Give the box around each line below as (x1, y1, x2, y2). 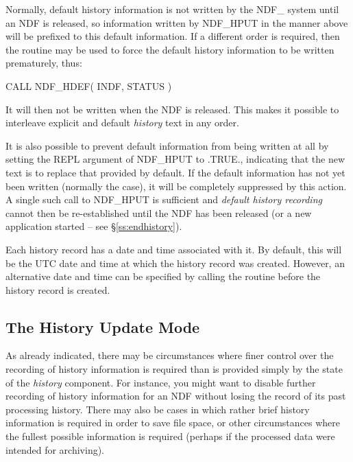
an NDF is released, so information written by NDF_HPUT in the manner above (5, 15, 348, 30)
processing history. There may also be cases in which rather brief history (5, 402, 310, 416)
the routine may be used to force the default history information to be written (5, 42, 334, 56)
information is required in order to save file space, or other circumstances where (5, 415, 340, 430)
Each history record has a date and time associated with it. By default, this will (5, 242, 342, 256)
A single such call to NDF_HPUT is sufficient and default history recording (5, 192, 322, 207)
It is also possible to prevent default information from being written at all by (5, 138, 329, 152)
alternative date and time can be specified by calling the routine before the (5, 269, 321, 284)
